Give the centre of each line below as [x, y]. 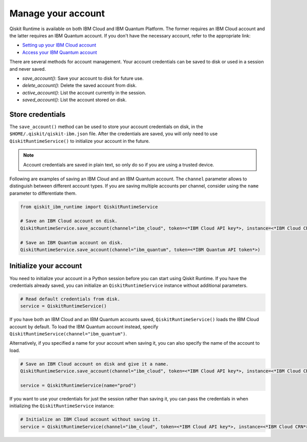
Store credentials [38, 114]
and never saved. [28, 69]
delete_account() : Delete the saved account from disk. [80, 86]
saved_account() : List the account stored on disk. [74, 100]
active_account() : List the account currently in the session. [84, 93]
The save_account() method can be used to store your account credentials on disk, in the [106, 127]
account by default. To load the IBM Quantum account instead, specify [84, 327]
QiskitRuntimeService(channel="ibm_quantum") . [68, 334]
